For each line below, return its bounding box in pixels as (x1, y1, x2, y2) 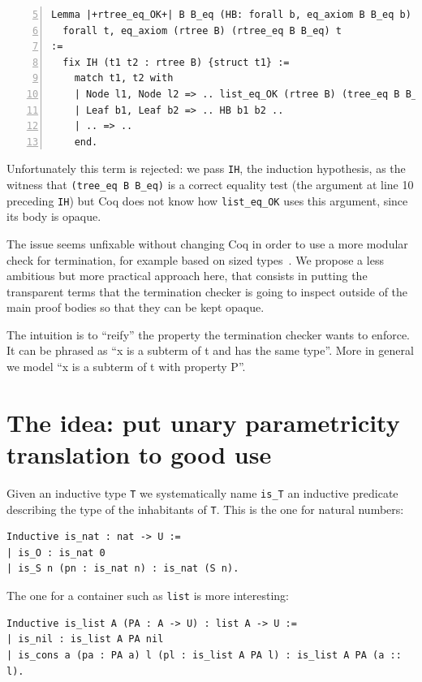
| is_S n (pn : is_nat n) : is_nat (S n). (6, 563, 239, 575)
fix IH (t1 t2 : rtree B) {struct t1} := (62, 56, 290, 68)
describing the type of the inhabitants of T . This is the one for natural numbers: (6, 500, 404, 517)
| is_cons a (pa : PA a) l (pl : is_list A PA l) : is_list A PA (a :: (6, 649, 402, 661)
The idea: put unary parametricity (6, 405, 400, 438)
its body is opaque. (6, 208, 101, 225)
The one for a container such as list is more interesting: (6, 587, 289, 604)
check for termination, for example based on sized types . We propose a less (6, 251, 384, 268)
